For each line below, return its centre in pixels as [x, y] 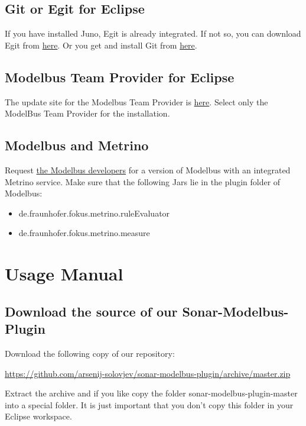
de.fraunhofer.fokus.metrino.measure [84, 233]
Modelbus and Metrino [77, 145]
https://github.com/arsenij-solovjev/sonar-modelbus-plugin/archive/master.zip [148, 373]
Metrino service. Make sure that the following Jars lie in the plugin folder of [143, 181]
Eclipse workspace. [38, 416]
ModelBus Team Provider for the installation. [87, 113]
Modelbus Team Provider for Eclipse [120, 77]
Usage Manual [64, 274]
